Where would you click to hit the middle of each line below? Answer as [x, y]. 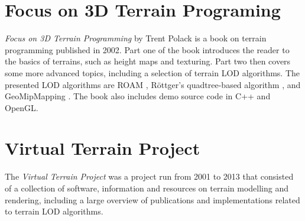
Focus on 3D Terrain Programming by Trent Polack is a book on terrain [136, 38]
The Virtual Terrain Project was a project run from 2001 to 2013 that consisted [149, 176]
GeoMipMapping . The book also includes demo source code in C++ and [138, 96]
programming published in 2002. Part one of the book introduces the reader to [147, 49]
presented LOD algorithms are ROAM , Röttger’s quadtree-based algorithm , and [153, 84]
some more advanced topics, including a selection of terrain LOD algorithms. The [152, 72]
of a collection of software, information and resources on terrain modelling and [147, 188]
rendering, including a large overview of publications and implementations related [152, 199]
